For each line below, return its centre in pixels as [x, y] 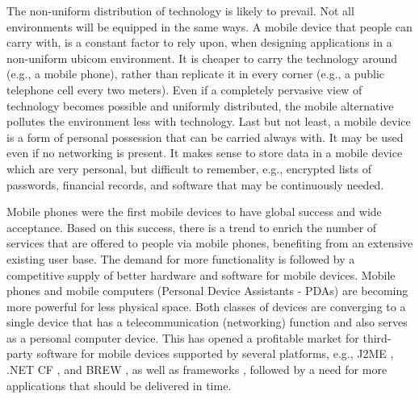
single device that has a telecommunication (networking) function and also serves [207, 322]
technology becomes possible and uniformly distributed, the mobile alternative [200, 105]
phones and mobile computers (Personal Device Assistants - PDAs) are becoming [207, 291]
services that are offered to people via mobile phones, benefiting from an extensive [210, 243]
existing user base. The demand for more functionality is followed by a [181, 258]
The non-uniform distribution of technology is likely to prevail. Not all [180, 10]
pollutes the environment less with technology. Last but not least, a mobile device [209, 121]
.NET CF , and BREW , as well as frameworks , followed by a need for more [197, 370]
